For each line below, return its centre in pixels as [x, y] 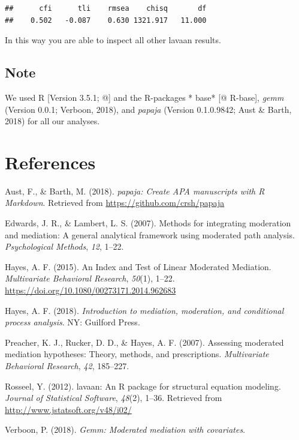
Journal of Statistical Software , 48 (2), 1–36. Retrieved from [114, 398]
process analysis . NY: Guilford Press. [73, 322]
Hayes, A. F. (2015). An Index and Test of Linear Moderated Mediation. [138, 266]
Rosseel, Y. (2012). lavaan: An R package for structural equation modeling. [143, 386]
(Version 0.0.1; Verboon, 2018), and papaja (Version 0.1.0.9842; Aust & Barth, [148, 109]
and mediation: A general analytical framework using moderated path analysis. [150, 234]
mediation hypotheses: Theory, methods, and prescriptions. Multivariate [137, 354]
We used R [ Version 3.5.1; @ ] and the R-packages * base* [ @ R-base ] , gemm [144, 97]
